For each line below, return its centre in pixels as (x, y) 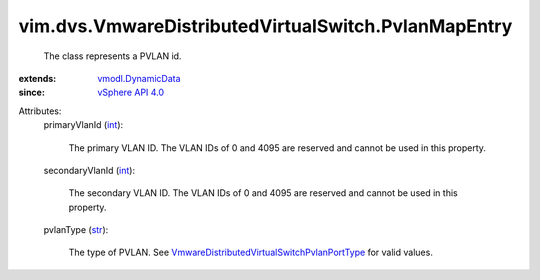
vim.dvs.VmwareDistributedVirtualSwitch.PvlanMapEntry (265, 26)
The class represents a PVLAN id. (112, 56)
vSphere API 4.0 (131, 92)
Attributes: (40, 111)
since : (31, 92)
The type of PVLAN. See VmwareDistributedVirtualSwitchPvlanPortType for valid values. (251, 252)
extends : (37, 78)
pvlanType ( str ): (76, 230)
